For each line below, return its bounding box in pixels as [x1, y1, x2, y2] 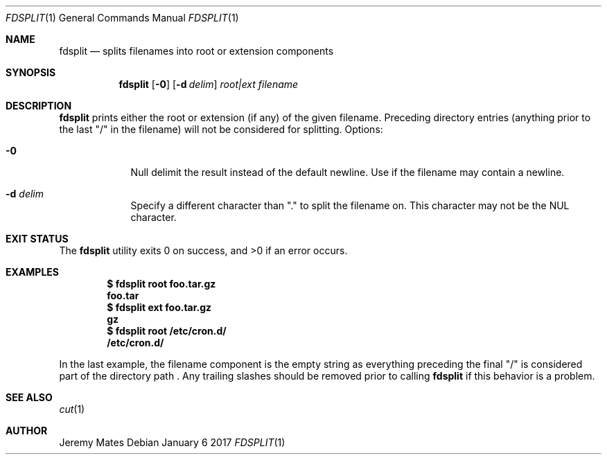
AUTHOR [6, 425, 48, 436]
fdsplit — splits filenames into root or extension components [59, 45, 334, 57]
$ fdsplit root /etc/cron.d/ [107, 325, 227, 337]
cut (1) [59, 403, 85, 415]
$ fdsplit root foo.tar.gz [107, 278, 216, 290]
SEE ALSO [6, 391, 53, 403]
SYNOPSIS [6, 67, 56, 78]
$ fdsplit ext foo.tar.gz [107, 301, 212, 313]
